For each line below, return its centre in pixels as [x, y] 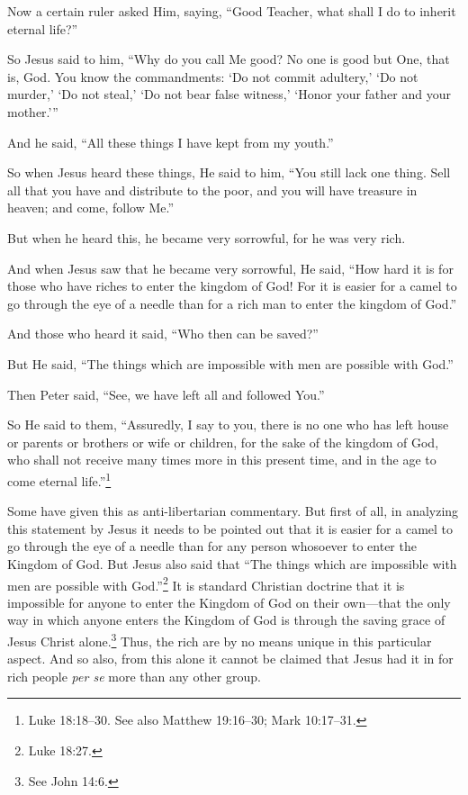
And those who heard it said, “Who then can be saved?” [163, 334]
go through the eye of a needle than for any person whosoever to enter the [212, 546]
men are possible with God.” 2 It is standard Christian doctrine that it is [206, 583]
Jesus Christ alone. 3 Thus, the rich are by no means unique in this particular [220, 639]
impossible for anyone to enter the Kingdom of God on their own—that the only [229, 602]
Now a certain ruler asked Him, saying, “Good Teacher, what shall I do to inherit [232, 11]
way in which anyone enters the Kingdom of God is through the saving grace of [226, 620]
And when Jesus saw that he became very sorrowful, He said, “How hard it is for [230, 268]
